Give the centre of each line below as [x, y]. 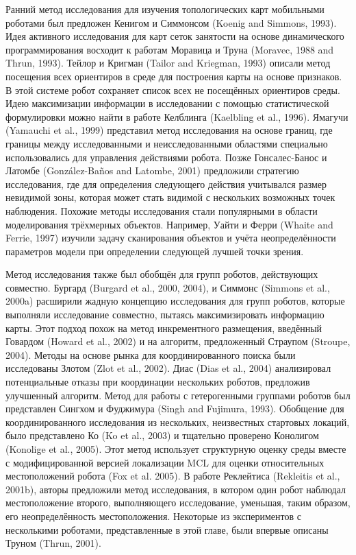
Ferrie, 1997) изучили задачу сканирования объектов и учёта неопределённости [171, 238]
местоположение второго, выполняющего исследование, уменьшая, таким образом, [178, 503]
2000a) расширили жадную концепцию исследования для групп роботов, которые [175, 301]
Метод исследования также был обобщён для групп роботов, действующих [162, 274]
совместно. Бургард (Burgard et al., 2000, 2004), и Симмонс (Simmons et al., [168, 287]
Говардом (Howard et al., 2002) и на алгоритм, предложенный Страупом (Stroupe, [178, 341]
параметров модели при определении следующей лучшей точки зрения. [155, 251]
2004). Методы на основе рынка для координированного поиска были [151, 354]
